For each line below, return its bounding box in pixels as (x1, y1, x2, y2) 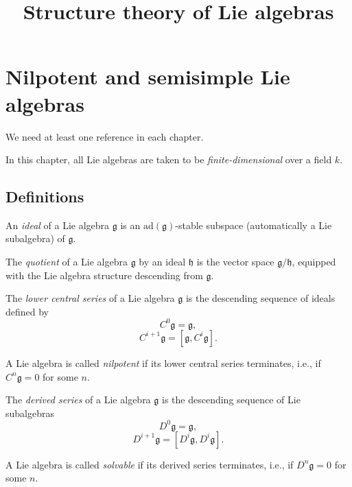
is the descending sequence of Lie (162, 392, 301, 407)
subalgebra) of (5, 231, 65, 246)
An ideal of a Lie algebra (5, 217, 110, 232)
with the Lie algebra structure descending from (5, 268, 203, 282)
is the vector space (196, 254, 274, 269)
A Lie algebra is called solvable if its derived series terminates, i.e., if (5, 457, 294, 471)
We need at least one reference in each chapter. (5, 129, 204, 143)
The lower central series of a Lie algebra (5, 291, 175, 305)
